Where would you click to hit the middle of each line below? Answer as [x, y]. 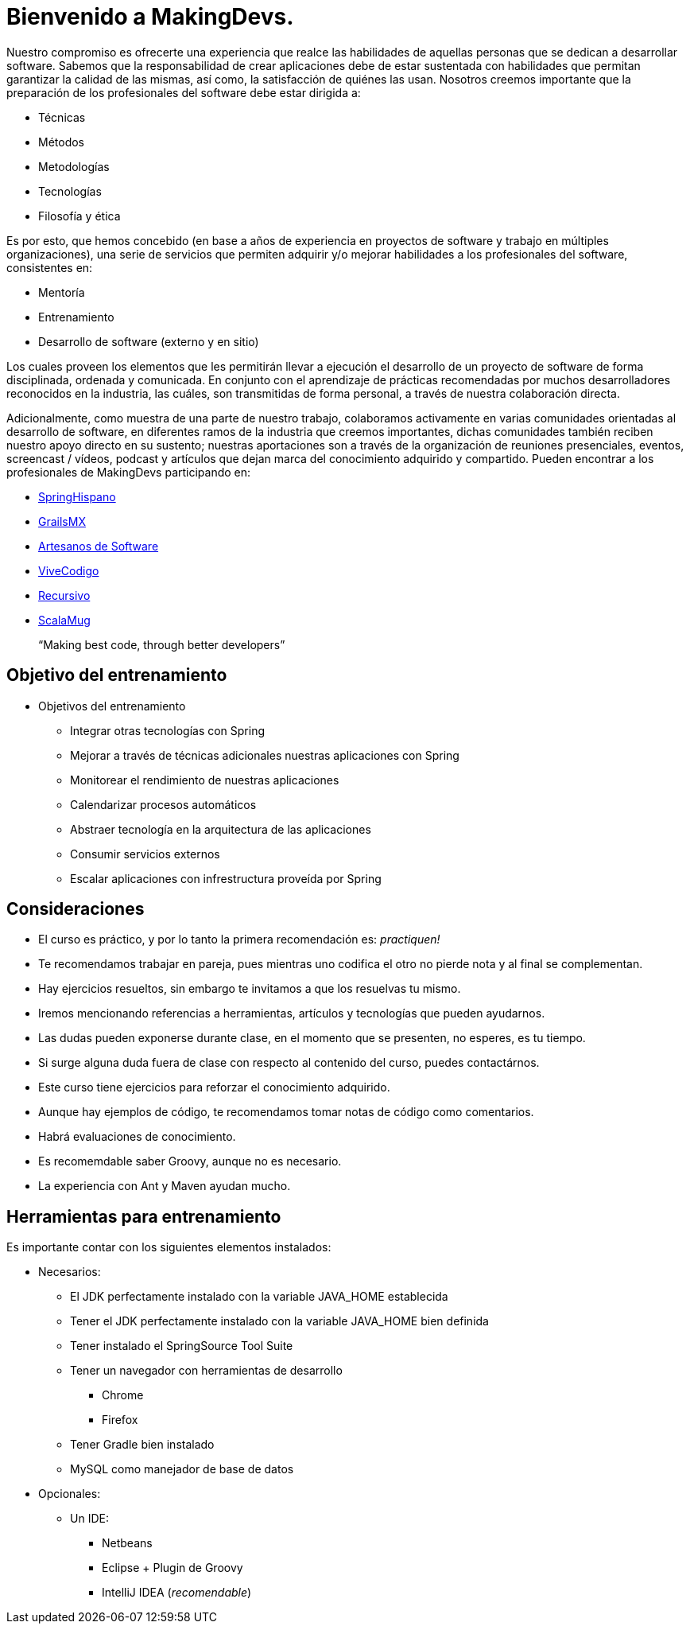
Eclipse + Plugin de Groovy [172, 1568]
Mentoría [62, 292]
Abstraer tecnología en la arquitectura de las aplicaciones [221, 829]
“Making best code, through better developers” [162, 644]
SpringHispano [77, 496]
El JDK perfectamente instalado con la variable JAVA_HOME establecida [259, 1297]
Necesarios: [70, 1272]
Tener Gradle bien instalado [142, 1445]
